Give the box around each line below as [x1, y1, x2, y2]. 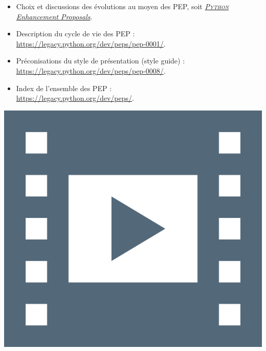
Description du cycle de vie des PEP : [16, 28, 135, 39]
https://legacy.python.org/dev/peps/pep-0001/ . [16, 38, 166, 49]
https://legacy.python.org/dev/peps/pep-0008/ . [16, 65, 166, 76]
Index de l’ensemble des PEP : [16, 82, 112, 93]
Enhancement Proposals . [16, 11, 93, 21]
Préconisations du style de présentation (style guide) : [16, 55, 185, 66]
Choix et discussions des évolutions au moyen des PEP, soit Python [16, 1, 229, 11]
